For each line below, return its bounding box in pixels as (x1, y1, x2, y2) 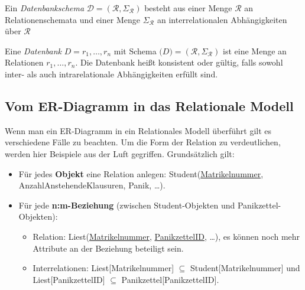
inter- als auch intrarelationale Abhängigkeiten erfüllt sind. (5, 67, 218, 80)
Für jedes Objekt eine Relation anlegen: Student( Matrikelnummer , (18, 167, 264, 180)
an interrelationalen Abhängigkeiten (157, 13, 287, 25)
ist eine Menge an (223, 44, 287, 57)
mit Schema (113, 44, 157, 57)
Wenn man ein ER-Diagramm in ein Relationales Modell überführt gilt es (5, 124, 272, 136)
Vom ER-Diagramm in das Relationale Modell (5, 96, 294, 115)
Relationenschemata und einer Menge (5, 13, 140, 25)
